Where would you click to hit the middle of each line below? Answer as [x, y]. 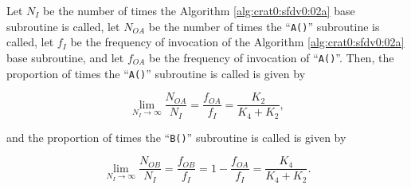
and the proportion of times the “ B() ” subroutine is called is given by [176, 137]
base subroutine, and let [65, 57]
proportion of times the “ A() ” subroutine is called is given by [156, 73]
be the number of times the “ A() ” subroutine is [264, 26]
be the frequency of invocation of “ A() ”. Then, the [272, 57]
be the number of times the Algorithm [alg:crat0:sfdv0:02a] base [199, 10]
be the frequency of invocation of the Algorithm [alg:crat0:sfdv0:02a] [237, 42]
